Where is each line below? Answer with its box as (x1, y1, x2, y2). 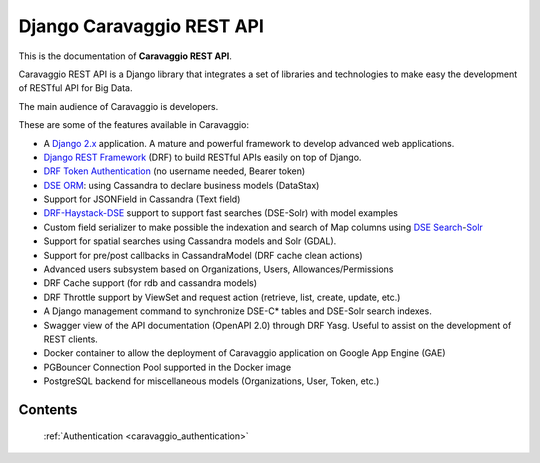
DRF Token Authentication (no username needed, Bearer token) (43, 165, 306, 177)
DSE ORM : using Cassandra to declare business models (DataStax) (43, 179, 320, 191)
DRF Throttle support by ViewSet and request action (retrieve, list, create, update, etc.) (43, 291, 401, 303)
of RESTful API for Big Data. (18, 82, 133, 94)
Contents (18, 401, 78, 418)
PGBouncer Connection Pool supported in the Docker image (43, 361, 292, 373)
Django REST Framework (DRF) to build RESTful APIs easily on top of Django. (43, 151, 362, 163)
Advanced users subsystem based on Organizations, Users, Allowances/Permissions (43, 263, 394, 275)
